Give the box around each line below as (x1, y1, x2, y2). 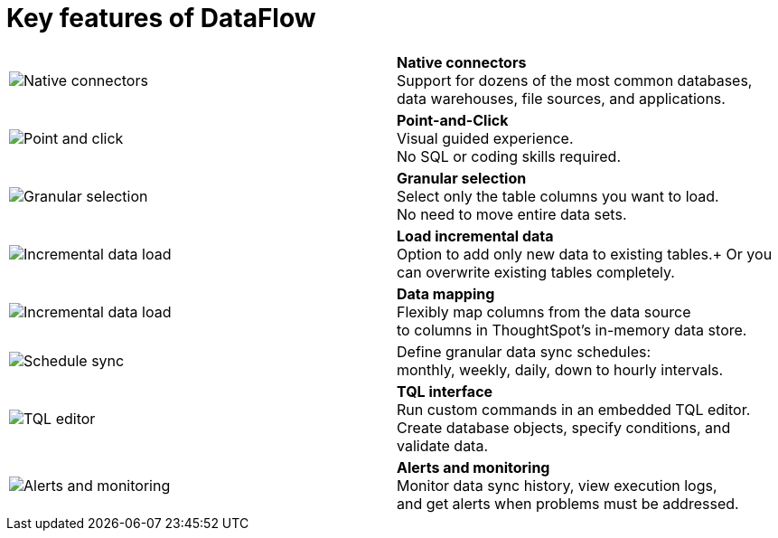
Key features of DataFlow (6, 3, 316, 33)
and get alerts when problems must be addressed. (397, 494, 739, 513)
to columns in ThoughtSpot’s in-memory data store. (397, 320, 747, 339)
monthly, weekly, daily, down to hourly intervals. (397, 360, 724, 379)
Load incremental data (397, 226, 554, 245)
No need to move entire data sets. (397, 204, 627, 223)
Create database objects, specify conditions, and (397, 418, 731, 437)
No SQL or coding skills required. (397, 146, 621, 165)
